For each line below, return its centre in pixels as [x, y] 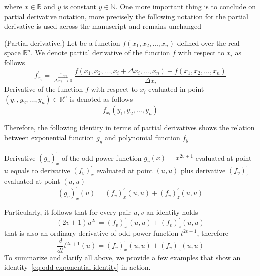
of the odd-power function [101, 158]
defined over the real [208, 42]
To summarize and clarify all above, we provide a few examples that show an [122, 257]
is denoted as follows [101, 98]
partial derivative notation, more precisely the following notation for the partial [126, 16]
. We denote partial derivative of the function [100, 52]
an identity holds [172, 212]
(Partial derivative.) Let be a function [62, 42]
